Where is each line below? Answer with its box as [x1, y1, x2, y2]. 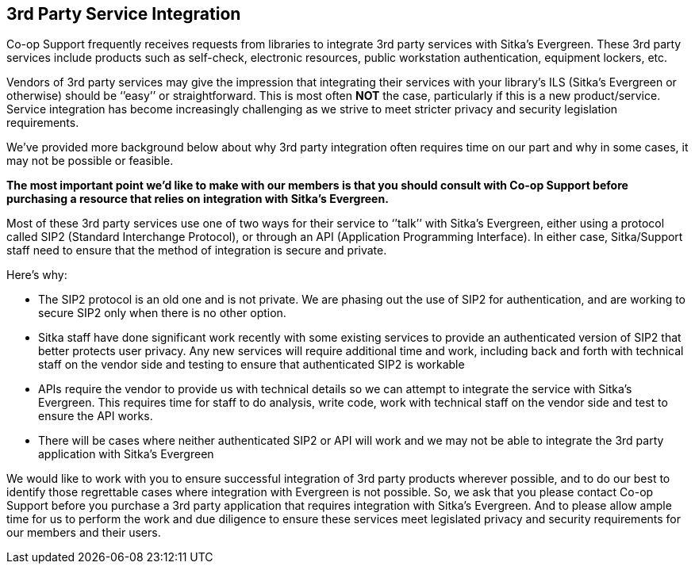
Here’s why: [6, 268, 67, 282]
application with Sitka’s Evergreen [38, 447, 214, 461]
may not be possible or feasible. [6, 154, 174, 168]
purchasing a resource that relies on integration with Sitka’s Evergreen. [6, 192, 389, 206]
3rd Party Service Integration [6, 4, 241, 24]
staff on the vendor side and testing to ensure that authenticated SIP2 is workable [38, 358, 465, 372]
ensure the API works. [38, 409, 153, 423]
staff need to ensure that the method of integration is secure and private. [6, 243, 387, 258]
